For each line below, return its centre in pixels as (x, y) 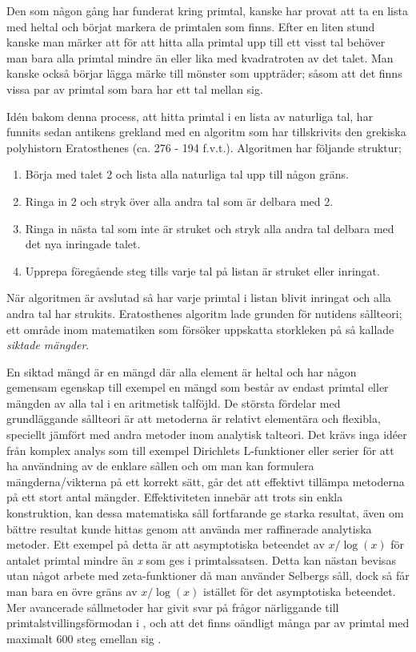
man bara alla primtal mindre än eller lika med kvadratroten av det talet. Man (200, 57)
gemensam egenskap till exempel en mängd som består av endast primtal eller (198, 387)
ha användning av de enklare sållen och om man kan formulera (160, 466)
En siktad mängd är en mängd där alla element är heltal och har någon (182, 371)
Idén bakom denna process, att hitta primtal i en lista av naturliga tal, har (190, 116)
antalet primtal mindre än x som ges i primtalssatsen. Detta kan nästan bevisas (201, 559)
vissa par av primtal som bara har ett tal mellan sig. (135, 89)
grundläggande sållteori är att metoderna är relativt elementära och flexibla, (194, 419)
